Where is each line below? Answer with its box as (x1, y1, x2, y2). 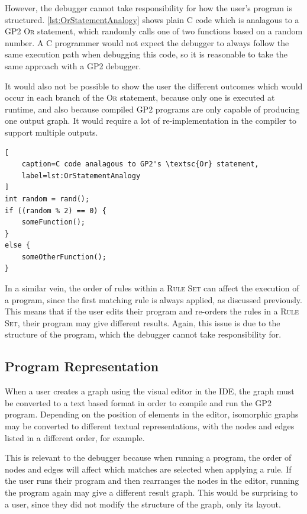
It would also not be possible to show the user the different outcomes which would (5, 79, 303, 92)
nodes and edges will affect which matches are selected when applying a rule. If (5, 462, 292, 475)
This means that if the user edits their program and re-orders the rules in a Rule (5, 305, 299, 317)
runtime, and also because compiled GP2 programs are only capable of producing (5, 102, 300, 115)
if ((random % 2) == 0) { (5, 206, 106, 215)
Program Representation (5, 357, 159, 375)
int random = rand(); (5, 194, 90, 203)
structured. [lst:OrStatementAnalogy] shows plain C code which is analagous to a (5, 13, 299, 25)
